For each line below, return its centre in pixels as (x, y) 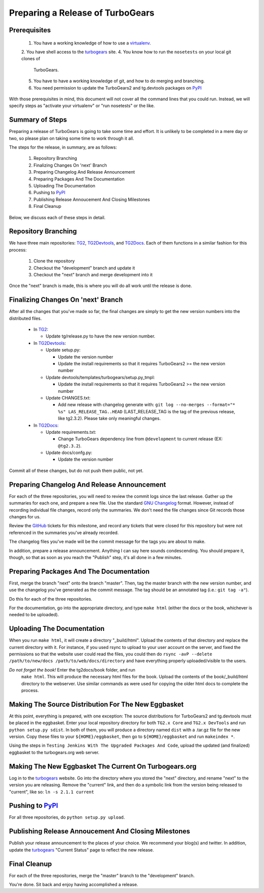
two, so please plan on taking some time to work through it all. (72, 138)
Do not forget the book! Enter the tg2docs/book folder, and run (72, 670)
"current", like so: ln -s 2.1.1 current (52, 792)
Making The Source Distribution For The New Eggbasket (96, 704)
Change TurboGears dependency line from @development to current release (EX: (140, 439)
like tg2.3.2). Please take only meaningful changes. (109, 419)
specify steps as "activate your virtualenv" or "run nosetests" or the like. (82, 106)
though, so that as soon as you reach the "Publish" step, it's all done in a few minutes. (96, 557)
